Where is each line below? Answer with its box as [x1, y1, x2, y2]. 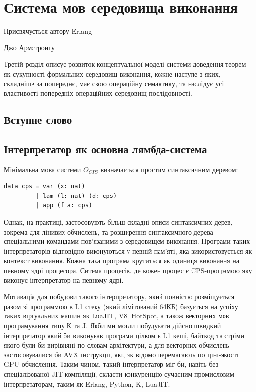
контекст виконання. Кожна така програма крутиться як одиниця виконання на [4, 255, 240, 266]
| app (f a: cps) [35, 202, 92, 209]
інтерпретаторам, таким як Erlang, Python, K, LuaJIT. [4, 378, 170, 389]
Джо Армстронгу [4, 42, 55, 52]
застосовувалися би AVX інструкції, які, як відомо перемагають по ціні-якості [4, 349, 239, 359]
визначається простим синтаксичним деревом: [100, 164, 238, 174]
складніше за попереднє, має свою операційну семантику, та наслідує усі [4, 78, 224, 88]
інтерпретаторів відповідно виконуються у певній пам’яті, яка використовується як [4, 245, 252, 256]
